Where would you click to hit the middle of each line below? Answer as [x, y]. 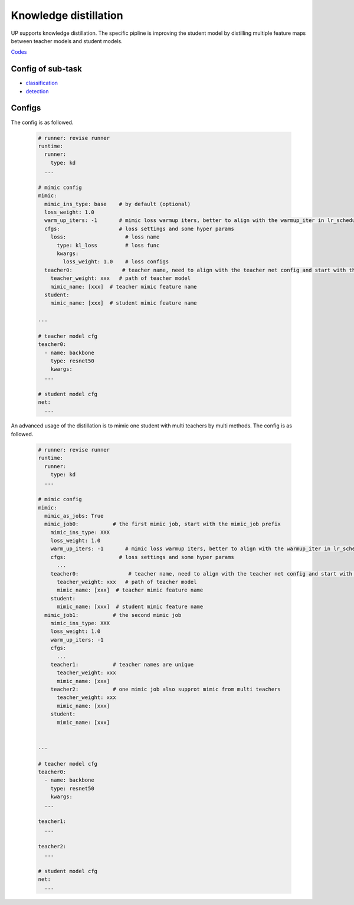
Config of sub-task [46, 69]
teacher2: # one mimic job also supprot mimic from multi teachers [166, 690]
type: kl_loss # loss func [108, 245]
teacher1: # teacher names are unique [122, 664]
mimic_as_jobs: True [74, 516]
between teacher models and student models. [67, 41]
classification [42, 83]
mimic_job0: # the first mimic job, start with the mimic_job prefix [163, 524]
